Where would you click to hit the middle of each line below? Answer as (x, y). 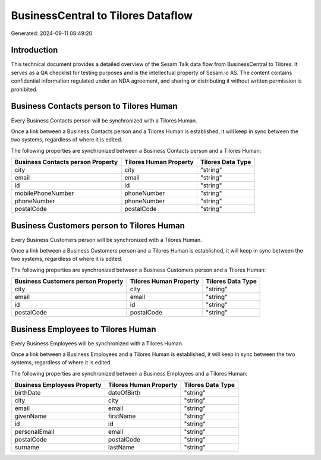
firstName (122, 416)
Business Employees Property (58, 385)
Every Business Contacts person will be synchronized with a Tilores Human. (104, 120)
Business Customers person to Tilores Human (98, 226)
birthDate (28, 393)
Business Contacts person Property (66, 162)
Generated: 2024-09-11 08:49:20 (52, 33)
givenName (31, 416)
